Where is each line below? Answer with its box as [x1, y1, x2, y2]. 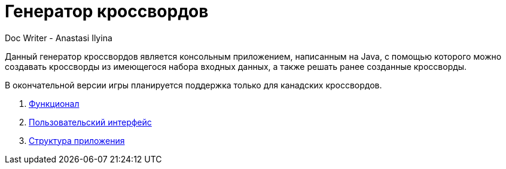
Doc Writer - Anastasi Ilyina [5, 32, 112, 43]
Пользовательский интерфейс [29, 116, 152, 127]
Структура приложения [29, 135, 125, 146]
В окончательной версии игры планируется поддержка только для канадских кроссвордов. [5, 79, 382, 90]
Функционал [29, 98, 80, 109]
